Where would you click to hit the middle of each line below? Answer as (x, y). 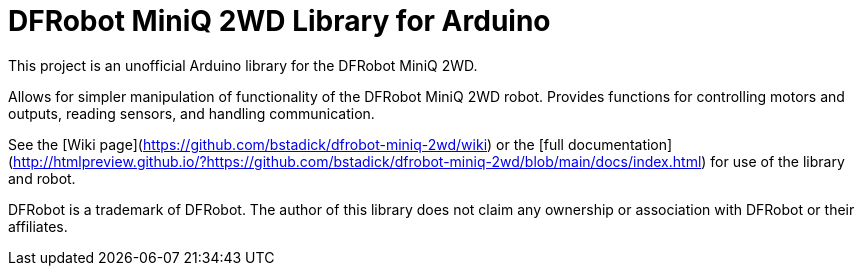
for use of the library (777, 161)
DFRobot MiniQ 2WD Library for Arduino (279, 21)
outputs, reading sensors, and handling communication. (191, 113)
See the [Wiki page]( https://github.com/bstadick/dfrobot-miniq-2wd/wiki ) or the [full (286, 144)
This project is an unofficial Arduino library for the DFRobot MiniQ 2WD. (243, 65)
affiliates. (38, 226)
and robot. (42, 178)
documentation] (620, 144)
